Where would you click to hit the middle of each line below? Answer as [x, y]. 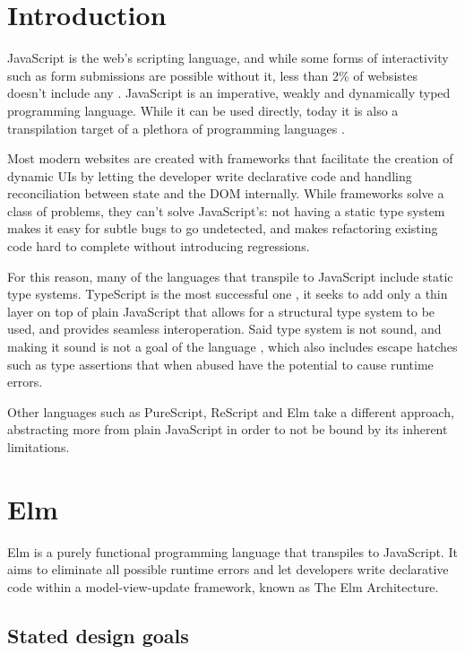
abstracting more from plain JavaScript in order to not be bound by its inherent [228, 429]
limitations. [39, 447]
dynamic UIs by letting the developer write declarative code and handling [210, 175]
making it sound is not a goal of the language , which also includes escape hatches [232, 347]
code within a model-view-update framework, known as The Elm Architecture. [223, 586]
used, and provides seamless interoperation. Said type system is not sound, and [224, 329]
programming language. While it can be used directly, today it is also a [203, 110]
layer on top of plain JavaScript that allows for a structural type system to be [221, 311]
